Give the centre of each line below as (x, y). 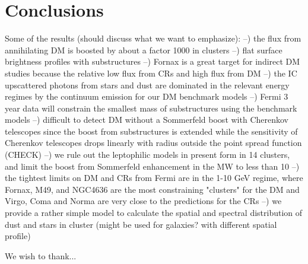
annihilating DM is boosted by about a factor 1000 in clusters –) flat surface (144, 50)
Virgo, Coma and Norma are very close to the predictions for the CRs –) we (143, 201)
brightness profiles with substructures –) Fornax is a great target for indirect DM (153, 61)
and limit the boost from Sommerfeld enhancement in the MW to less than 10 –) (152, 166)
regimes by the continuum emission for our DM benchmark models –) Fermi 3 (147, 96)
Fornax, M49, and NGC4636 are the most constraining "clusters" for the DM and (152, 189)
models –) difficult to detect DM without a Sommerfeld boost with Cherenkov (147, 120)
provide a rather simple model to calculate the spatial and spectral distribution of (154, 213)
